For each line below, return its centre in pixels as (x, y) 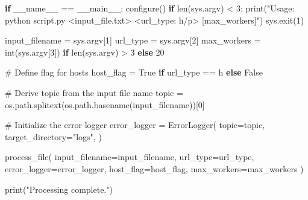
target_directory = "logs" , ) (53, 136)
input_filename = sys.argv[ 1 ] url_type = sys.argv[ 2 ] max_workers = (133, 40)
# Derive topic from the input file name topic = (94, 92)
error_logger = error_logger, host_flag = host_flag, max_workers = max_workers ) (154, 168)
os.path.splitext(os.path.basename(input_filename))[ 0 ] (105, 104)
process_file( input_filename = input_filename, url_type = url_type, (130, 157)
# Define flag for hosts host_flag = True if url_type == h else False (134, 72)
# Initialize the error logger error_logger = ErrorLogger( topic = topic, (135, 125)
